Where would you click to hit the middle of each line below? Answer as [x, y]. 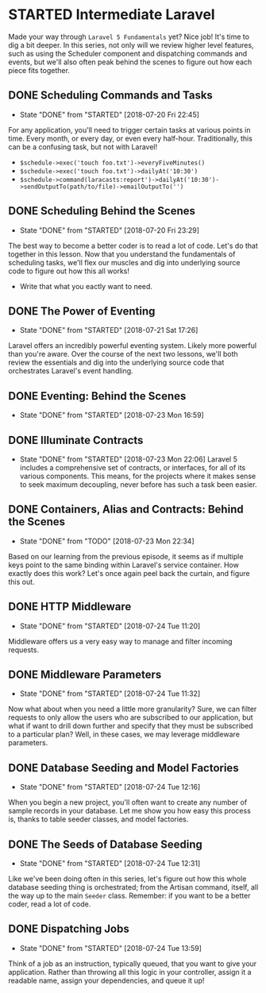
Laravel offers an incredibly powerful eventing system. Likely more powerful [132, 346]
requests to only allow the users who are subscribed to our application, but [131, 717]
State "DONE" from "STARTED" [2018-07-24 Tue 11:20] [110, 626]
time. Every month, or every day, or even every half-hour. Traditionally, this [130, 138]
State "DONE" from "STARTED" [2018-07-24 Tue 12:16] [110, 787]
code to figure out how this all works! [69, 271]
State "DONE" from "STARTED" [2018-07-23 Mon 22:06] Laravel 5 [129, 459]
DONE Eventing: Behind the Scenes [97, 396]
